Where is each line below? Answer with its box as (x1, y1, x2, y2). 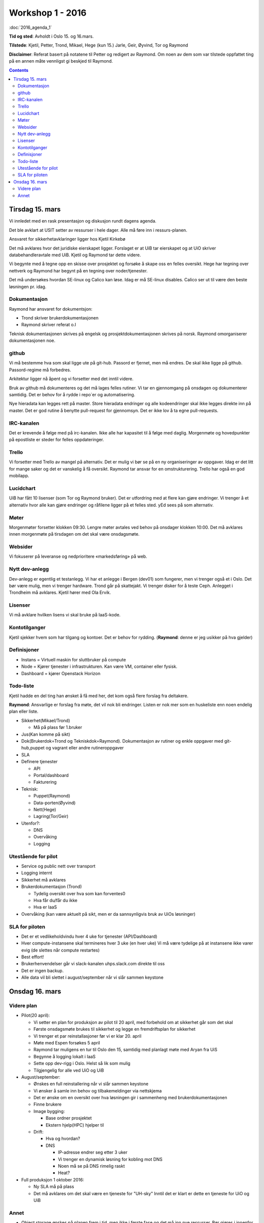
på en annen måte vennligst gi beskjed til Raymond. (9, 58, 113, 64)
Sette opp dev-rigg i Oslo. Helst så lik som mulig (33, 1061, 131, 1066)
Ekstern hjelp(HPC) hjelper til (45, 1122, 104, 1128)
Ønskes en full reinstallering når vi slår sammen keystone (33, 1081, 149, 1087)
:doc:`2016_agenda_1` (9, 24, 52, 30)
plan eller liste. (9, 708, 39, 714)
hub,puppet (21, 745, 45, 751)
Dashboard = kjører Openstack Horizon (21, 670, 101, 676)
